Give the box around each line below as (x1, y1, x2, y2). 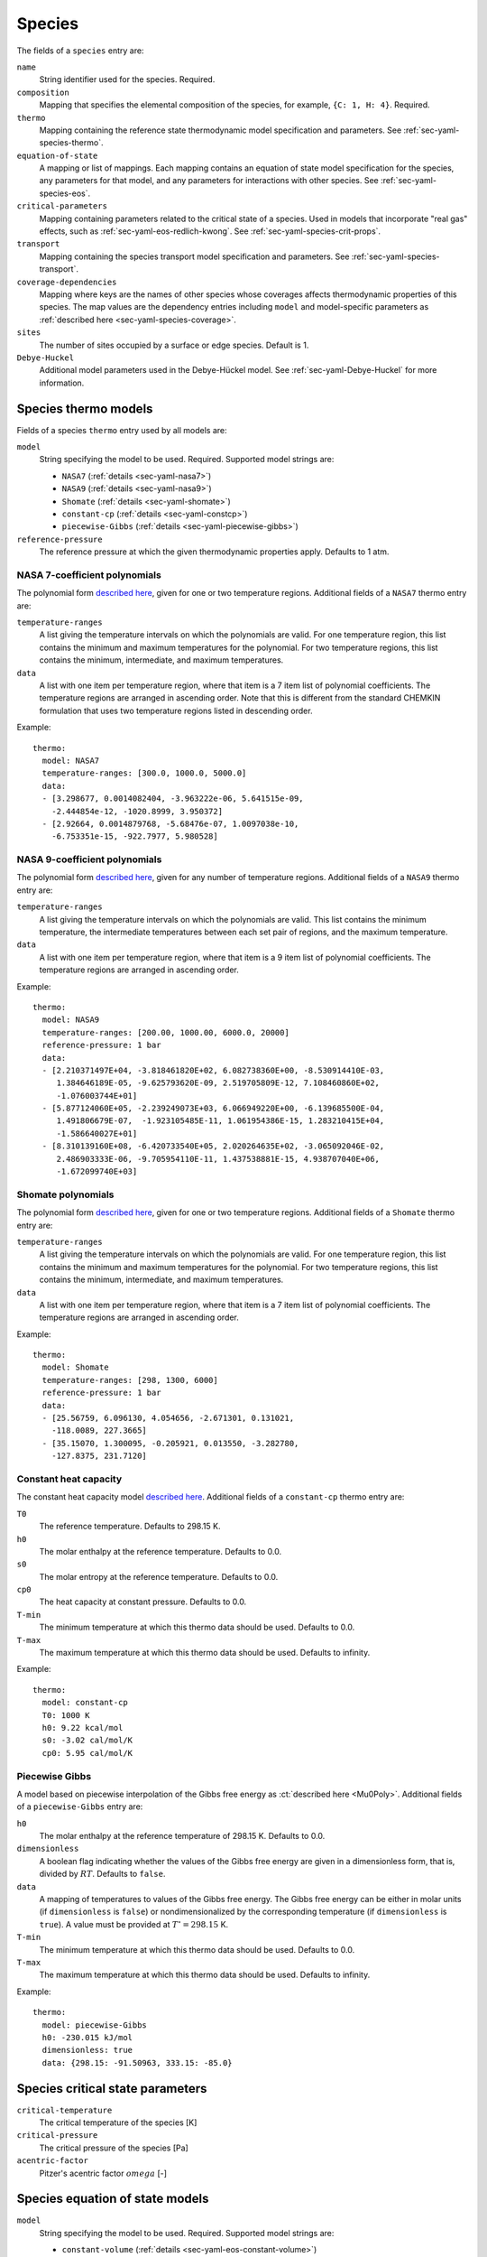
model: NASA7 (41, 755, 100, 766)
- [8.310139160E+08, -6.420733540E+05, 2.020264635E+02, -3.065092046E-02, (41, 1141, 385, 1151)
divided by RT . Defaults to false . (39, 1869, 166, 1880)
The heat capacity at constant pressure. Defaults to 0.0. (39, 1596, 247, 1607)
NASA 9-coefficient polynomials (16, 853, 162, 866)
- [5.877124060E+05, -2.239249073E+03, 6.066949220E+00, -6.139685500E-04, (41, 1103, 385, 1114)
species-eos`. (39, 188, 91, 199)
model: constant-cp (41, 1697, 128, 1708)
